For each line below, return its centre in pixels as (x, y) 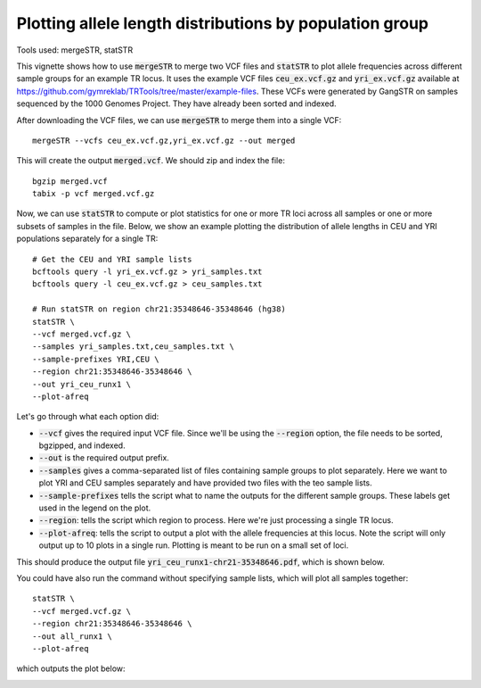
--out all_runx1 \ (73, 636)
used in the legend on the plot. (95, 508)
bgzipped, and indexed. (82, 445)
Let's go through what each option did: (88, 417)
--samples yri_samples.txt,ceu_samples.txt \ (134, 347)
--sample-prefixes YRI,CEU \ (96, 359)
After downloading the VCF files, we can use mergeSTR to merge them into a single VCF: (179, 120)
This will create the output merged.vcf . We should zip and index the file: (151, 161)
